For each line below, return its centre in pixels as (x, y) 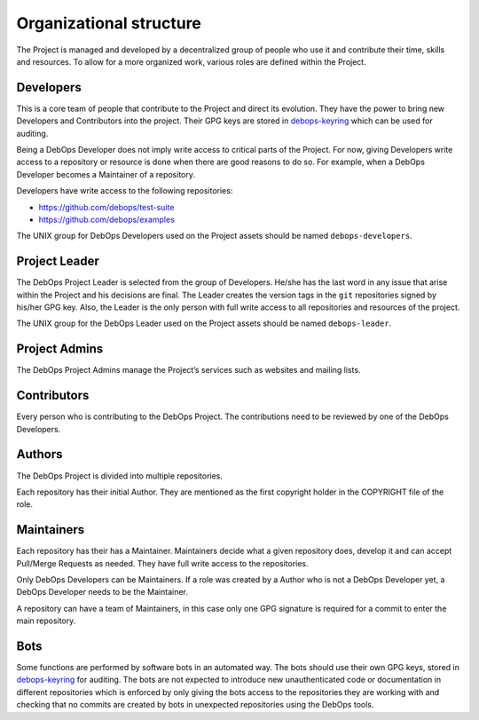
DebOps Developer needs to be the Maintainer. (102, 592)
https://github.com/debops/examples (106, 219)
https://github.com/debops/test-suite (106, 207)
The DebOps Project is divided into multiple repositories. (120, 476)
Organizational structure (109, 23)
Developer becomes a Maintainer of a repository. (106, 174)
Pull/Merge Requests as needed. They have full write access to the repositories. (163, 563)
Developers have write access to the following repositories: (125, 191)
